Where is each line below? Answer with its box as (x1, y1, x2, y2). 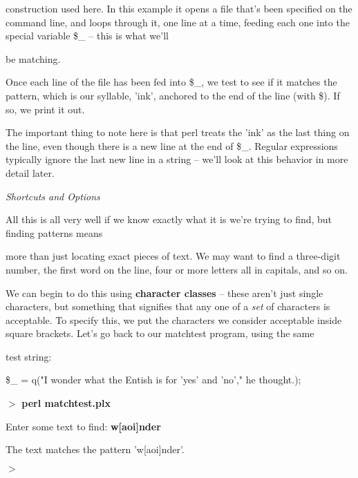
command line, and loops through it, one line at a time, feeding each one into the (6, 15, 350, 29)
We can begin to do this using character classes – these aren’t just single (6, 285, 323, 300)
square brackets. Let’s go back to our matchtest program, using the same (6, 326, 314, 341)
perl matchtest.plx (21, 396, 111, 410)
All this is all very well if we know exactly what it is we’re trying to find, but (6, 212, 332, 227)
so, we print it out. (6, 102, 85, 116)
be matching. (6, 51, 61, 66)
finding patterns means (6, 225, 103, 240)
